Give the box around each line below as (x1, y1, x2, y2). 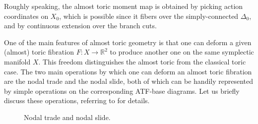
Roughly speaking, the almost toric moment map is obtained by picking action (4, 1, 243, 11)
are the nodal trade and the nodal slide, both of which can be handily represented (4, 76, 254, 86)
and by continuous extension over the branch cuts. (4, 20, 157, 31)
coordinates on (4, 10, 49, 21)
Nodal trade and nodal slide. (24, 112, 111, 122)
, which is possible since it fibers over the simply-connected (59, 10, 239, 21)
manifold (4, 56, 31, 66)
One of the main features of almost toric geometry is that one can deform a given (4, 37, 252, 47)
